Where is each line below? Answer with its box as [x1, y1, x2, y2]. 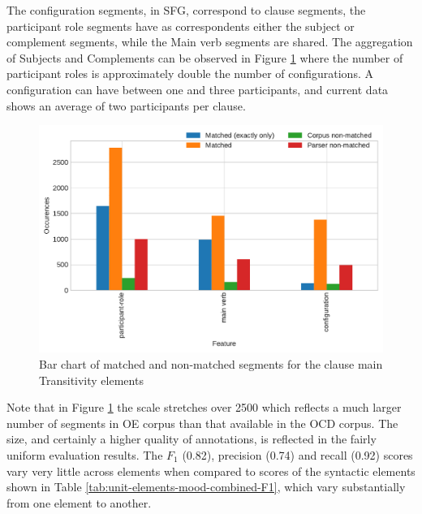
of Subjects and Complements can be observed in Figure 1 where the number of [6, 49, 403, 66]
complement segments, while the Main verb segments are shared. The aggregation [6, 33, 413, 50]
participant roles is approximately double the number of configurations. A [6, 65, 373, 82]
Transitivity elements [39, 371, 144, 388]
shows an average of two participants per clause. [6, 97, 246, 114]
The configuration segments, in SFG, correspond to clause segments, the [6, 2, 366, 18]
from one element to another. [6, 494, 152, 511]
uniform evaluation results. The [6, 447, 163, 464]
